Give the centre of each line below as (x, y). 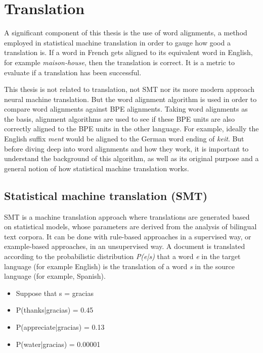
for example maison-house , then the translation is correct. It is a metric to (120, 62)
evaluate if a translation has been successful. (73, 72)
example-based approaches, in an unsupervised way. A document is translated (125, 246)
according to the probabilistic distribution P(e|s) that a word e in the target (122, 256)
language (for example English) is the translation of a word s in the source (119, 266)
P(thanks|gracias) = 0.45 (55, 310)
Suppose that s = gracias (55, 293)
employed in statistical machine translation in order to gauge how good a (117, 42)
